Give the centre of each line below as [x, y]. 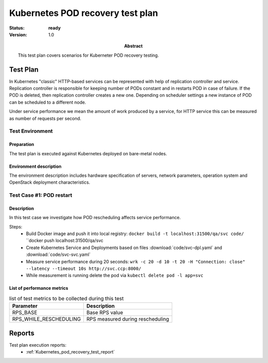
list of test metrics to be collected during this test [67, 298]
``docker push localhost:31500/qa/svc [65, 241]
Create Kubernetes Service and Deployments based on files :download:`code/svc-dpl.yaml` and [124, 247]
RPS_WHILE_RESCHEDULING [47, 319]
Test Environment [31, 131]
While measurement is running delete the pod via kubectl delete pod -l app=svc [115, 275]
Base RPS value [105, 313]
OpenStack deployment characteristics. [50, 182]
